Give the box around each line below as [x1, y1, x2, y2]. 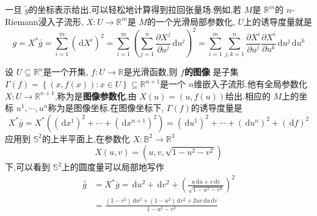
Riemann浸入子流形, [5, 15, 84, 27]
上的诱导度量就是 [244, 15, 313, 27]
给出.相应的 [225, 89, 271, 102]
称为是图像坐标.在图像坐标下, [48, 101, 164, 114]
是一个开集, [43, 65, 89, 78]
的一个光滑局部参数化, [147, 15, 235, 27]
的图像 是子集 [184, 65, 239, 78]
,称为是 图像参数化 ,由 [54, 89, 137, 102]
